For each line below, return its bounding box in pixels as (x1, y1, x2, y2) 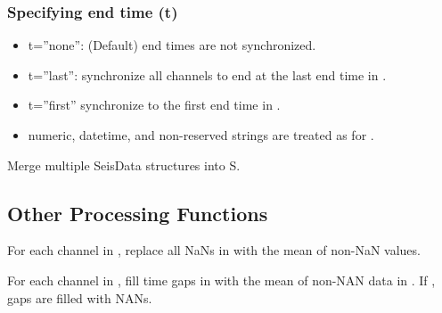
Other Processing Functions (7, 199, 268, 227)
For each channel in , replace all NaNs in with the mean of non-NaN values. (7, 241, 421, 259)
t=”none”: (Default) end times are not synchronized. (28, 36, 316, 54)
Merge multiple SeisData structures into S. (7, 155, 241, 174)
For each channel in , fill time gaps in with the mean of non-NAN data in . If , (7, 270, 436, 289)
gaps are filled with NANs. (7, 288, 152, 307)
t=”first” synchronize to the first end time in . (28, 95, 281, 114)
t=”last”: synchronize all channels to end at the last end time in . (28, 65, 387, 84)
